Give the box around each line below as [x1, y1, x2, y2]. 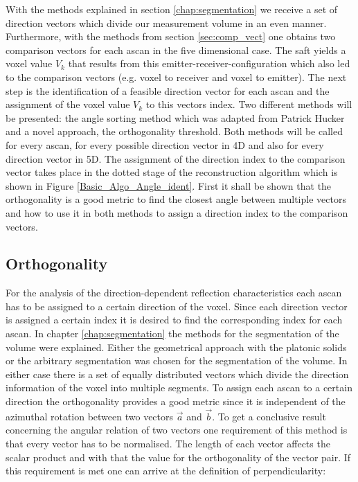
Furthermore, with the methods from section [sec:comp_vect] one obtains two [6, 29, 336, 44]
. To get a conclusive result [212, 409, 326, 423]
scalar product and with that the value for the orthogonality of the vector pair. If [6, 449, 351, 464]
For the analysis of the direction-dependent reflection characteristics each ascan [6, 285, 342, 300]
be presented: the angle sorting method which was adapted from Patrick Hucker [6, 110, 345, 125]
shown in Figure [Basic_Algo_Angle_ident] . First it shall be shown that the [6, 178, 332, 193]
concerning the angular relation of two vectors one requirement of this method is [6, 422, 348, 437]
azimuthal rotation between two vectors [6, 409, 174, 423]
